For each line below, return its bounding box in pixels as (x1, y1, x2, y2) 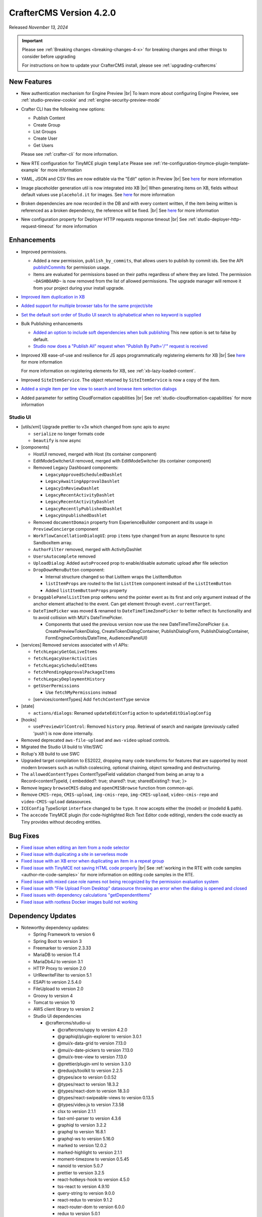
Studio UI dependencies (33, 1013, 82, 1019)
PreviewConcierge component (33, 526, 98, 532)
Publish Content (33, 115, 65, 121)
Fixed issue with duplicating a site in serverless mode (21, 851, 128, 857)
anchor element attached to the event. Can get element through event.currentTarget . (33, 601, 212, 607)
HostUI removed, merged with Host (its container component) (33, 451, 157, 457)
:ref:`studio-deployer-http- (188, 217, 241, 222)
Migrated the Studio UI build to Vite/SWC (21, 744, 103, 750)
